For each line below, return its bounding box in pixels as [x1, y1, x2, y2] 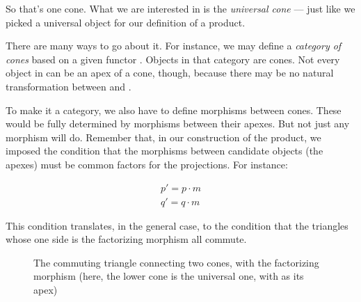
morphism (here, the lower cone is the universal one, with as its [33, 269, 304, 283]
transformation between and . [6, 79, 131, 93]
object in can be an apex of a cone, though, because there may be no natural [6, 65, 334, 80]
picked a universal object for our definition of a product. [6, 15, 246, 29]
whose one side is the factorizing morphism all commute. [6, 232, 247, 246]
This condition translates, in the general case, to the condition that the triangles [6, 218, 348, 232]
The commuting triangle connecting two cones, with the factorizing [33, 255, 319, 269]
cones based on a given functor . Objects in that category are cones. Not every [6, 51, 340, 66]
